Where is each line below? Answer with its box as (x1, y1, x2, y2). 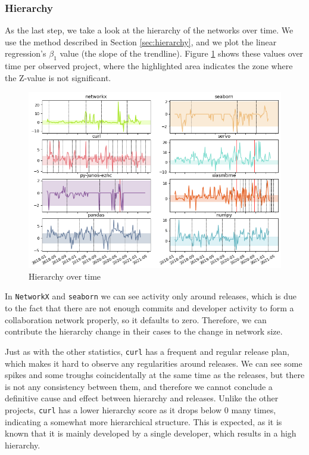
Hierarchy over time (29, 270, 101, 282)
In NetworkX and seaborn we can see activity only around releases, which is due (5, 290, 297, 302)
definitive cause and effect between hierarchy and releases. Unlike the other (5, 392, 279, 404)
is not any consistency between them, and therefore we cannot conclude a (5, 380, 273, 392)
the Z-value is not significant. (5, 71, 111, 83)
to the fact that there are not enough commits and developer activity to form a (5, 302, 294, 314)
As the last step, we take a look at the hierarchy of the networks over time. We (5, 24, 294, 36)
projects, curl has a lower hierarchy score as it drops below (5, 403, 222, 416)
